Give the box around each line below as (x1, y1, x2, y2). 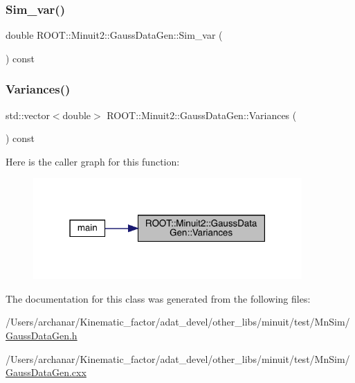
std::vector (6, 107, 50, 122)
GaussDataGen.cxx (6, 365, 87, 380)
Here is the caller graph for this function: (6, 154, 180, 168)
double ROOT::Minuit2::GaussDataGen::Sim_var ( (6, 28, 223, 42)
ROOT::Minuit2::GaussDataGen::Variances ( (107, 107, 297, 122)
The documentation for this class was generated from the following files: (6, 291, 311, 305)
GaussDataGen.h (6, 328, 78, 342)
